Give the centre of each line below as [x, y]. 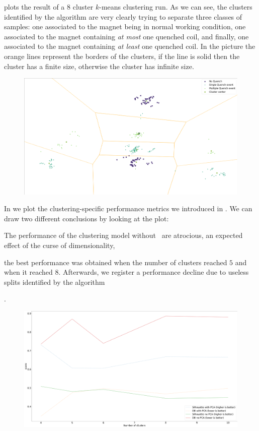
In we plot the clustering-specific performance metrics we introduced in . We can [128, 208]
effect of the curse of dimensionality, [60, 245]
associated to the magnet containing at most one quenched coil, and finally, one [126, 36]
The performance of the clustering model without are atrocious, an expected [123, 235]
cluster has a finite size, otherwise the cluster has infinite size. [99, 66]
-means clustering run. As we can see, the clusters [176, 7]
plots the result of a [34, 7]
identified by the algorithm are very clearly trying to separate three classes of [123, 16]
